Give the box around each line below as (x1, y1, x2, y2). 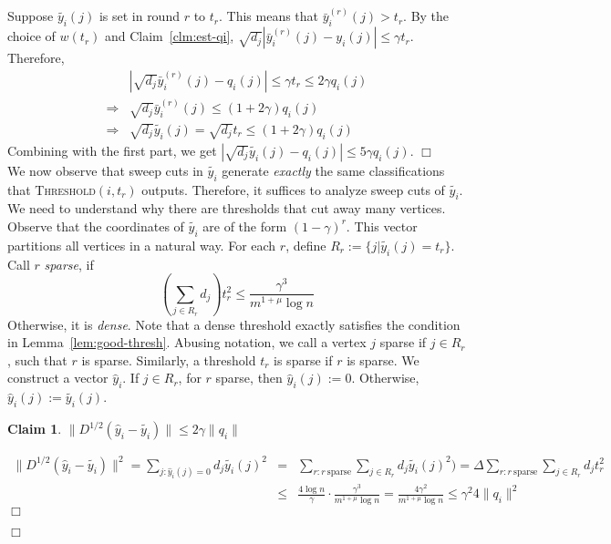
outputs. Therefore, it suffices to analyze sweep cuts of (141, 180, 445, 199)
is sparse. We (347, 350, 419, 369)
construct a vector (7, 368, 109, 387)
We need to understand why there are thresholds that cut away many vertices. (7, 199, 446, 218)
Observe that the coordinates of (7, 216, 184, 235)
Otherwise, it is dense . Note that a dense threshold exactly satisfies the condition (7, 314, 461, 334)
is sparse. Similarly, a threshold (81, 350, 256, 369)
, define (285, 235, 326, 254)
